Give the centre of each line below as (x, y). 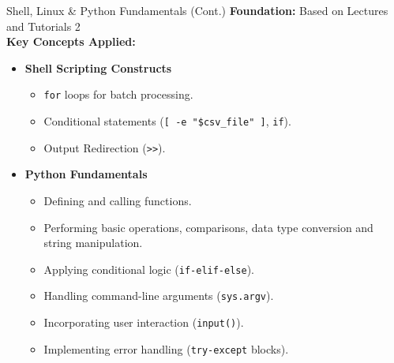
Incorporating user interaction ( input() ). (144, 322)
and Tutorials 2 (43, 26)
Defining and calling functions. (118, 200)
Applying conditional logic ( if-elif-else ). (149, 269)
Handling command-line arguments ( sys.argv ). (159, 296)
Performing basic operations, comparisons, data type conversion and (208, 227)
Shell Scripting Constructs (98, 67)
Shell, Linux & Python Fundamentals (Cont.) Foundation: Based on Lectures (197, 10)
